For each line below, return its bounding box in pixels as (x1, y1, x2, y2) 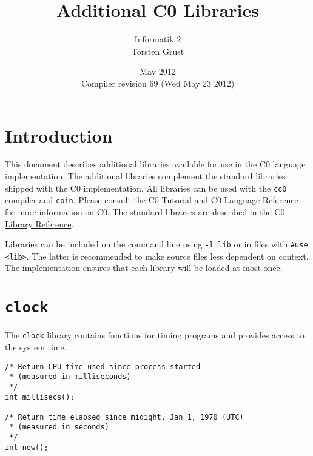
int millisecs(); (5, 392, 75, 401)
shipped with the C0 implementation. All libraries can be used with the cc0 (5, 181, 287, 194)
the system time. (5, 340, 67, 353)
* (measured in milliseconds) (9, 372, 131, 381)
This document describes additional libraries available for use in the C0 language (5, 158, 306, 170)
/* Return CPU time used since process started (5, 362, 201, 371)
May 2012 (140, 65, 176, 78)
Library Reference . (5, 217, 74, 230)
